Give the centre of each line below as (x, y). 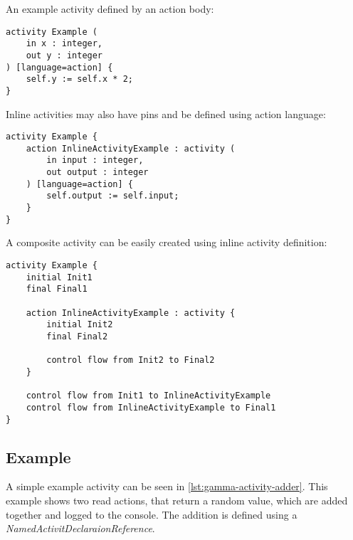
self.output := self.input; (113, 196)
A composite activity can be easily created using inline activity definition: (167, 242)
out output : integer (98, 173)
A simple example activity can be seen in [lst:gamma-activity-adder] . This (167, 486)
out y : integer (64, 55)
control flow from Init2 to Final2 (131, 360)
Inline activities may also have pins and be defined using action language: (166, 113)
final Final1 (57, 289)
